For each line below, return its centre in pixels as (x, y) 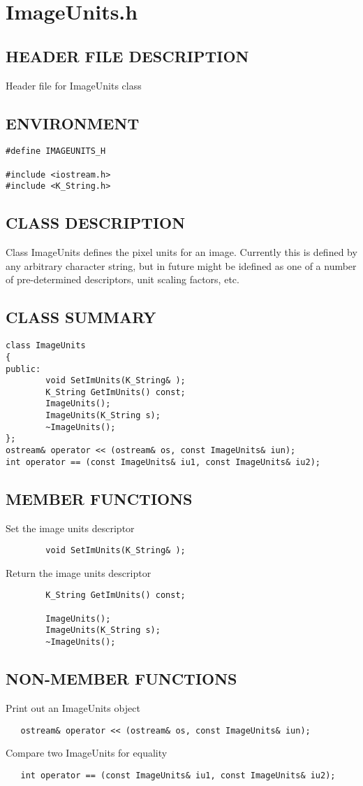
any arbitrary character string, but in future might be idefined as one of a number (181, 265)
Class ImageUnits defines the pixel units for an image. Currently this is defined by (181, 252)
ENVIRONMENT (73, 123)
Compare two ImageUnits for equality (87, 753)
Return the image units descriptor (79, 572)
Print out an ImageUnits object (73, 707)
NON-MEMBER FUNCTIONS (121, 679)
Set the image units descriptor (70, 528)
